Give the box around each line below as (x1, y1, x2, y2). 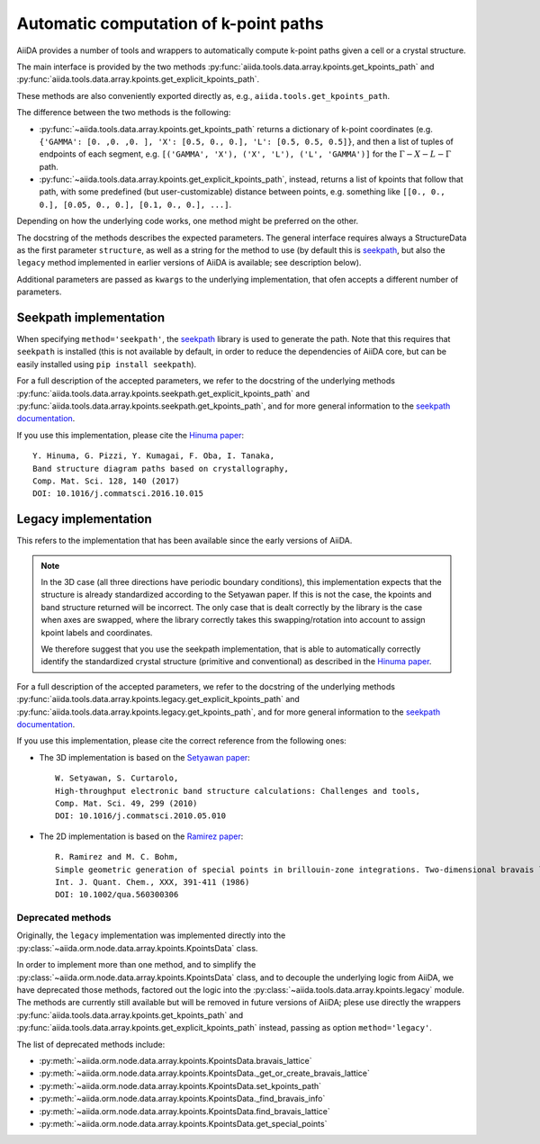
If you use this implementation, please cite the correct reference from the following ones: (16, 735, 346, 746)
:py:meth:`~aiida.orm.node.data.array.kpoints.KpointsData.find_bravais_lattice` (39, 1105, 330, 1116)
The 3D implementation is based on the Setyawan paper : (39, 752, 251, 762)
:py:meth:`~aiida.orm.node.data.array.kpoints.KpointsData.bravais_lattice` (39, 1055, 312, 1066)
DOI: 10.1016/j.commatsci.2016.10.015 (32, 489, 204, 499)
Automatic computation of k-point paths (16, 14, 324, 33)
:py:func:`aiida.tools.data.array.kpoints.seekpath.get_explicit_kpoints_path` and (16, 388, 310, 399)
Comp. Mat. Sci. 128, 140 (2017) (32, 476, 180, 486)
